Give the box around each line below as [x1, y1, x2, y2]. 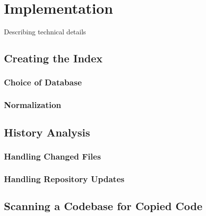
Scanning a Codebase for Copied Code [4, 198, 203, 214]
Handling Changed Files [4, 150, 101, 162]
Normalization [4, 99, 62, 111]
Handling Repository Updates [4, 172, 125, 185]
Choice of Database [4, 76, 82, 88]
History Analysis [4, 124, 90, 139]
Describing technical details [4, 27, 86, 37]
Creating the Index [4, 51, 103, 66]
